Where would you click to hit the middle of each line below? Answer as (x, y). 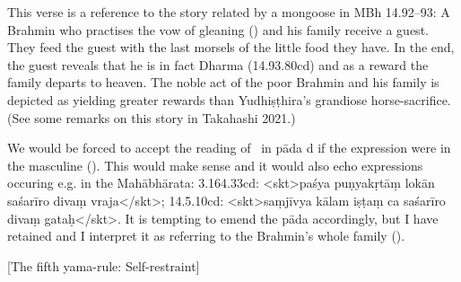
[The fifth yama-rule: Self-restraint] (104, 265)
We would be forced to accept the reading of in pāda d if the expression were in (229, 148)
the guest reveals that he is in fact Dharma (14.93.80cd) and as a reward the (218, 64)
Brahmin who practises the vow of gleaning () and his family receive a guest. (218, 29)
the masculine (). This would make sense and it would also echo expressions (215, 165)
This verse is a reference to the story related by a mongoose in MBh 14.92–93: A (229, 12)
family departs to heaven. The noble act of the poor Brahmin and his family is (223, 82)
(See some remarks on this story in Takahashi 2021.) (152, 117)
